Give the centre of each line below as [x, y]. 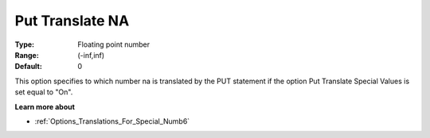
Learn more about [45, 106]
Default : [29, 67]
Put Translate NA [72, 21]
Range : [27, 55]
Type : [25, 44]
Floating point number [114, 44]
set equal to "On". [44, 92]
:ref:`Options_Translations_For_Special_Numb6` [112, 121]
